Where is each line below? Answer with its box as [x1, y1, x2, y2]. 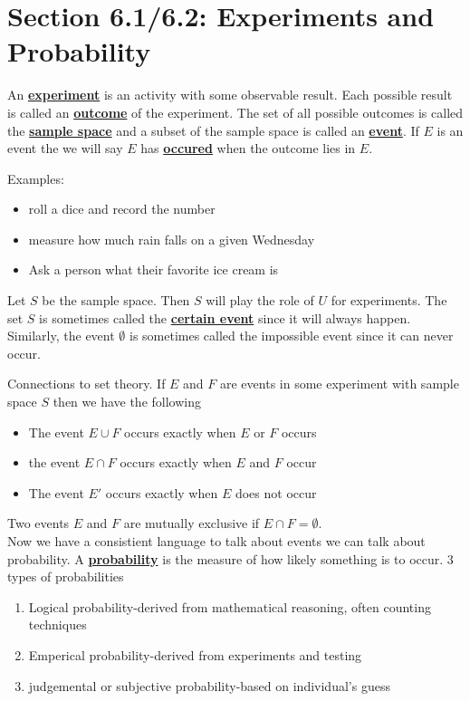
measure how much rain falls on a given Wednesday [28, 229, 315, 248]
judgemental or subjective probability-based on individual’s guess [28, 676, 390, 695]
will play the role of [206, 291, 314, 310]
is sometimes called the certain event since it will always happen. [39, 308, 411, 327]
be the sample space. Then [42, 291, 190, 310]
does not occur [235, 483, 317, 502]
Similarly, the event [7, 326, 115, 345]
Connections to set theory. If [7, 374, 166, 393]
